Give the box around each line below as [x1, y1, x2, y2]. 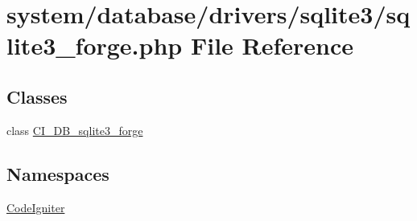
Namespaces [6, 161, 109, 186]
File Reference [190, 29, 354, 62]
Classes [6, 84, 68, 108]
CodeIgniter [6, 198, 65, 215]
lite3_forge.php [6, 29, 183, 62]
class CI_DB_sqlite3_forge [6, 121, 143, 138]
